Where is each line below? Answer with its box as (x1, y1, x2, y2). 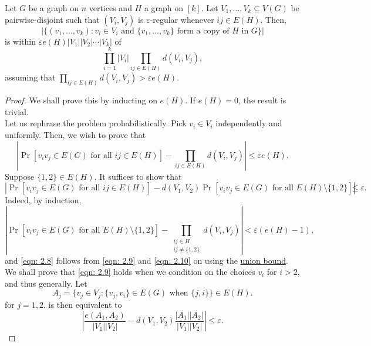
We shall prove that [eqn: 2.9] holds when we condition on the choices (5, 266, 255, 278)
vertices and (89, 2, 132, 14)
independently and (215, 117, 282, 129)
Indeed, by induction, (5, 194, 82, 206)
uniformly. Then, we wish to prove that (5, 129, 146, 141)
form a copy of (177, 26, 230, 35)
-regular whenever (150, 13, 214, 25)
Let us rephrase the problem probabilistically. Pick (5, 117, 187, 129)
